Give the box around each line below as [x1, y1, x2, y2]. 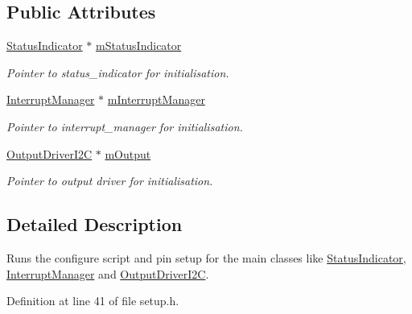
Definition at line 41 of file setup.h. [6, 292, 179, 309]
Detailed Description [6, 212, 183, 237]
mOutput [105, 145, 151, 162]
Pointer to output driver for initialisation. [6, 172, 213, 189]
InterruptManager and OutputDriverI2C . [6, 265, 209, 282]
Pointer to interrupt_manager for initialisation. [6, 118, 243, 134]
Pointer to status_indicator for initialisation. [6, 64, 229, 81]
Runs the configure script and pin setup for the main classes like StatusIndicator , [6, 249, 406, 266]
